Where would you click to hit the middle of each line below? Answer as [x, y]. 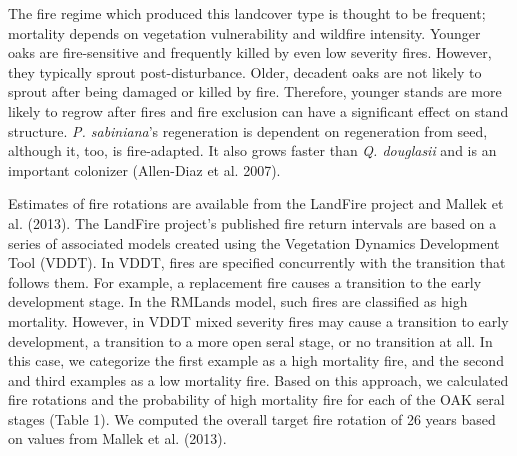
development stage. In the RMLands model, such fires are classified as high [238, 301]
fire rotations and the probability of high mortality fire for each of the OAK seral [256, 399]
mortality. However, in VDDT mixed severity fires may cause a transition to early [258, 320]
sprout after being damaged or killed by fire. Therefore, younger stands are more [255, 91]
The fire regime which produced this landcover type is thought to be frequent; [247, 13]
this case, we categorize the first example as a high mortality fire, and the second [256, 360]
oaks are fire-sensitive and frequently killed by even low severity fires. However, [250, 52]
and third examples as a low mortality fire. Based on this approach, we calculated [258, 379]
